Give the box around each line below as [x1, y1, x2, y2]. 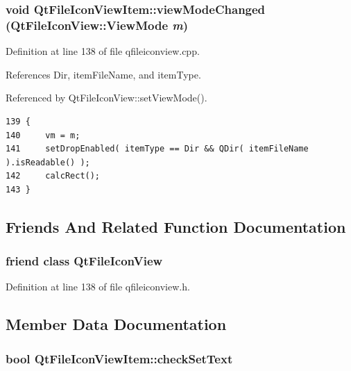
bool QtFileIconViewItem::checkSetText [6, 349, 233, 367]
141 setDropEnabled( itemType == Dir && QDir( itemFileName [6, 144, 309, 154]
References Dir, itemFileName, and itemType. [6, 67, 201, 81]
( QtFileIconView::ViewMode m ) [6, 16, 189, 33]
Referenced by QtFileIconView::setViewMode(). [6, 90, 207, 105]
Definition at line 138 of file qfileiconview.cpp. [6, 44, 200, 58]
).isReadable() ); [6, 157, 90, 167]
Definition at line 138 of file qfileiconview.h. [6, 279, 190, 294]
